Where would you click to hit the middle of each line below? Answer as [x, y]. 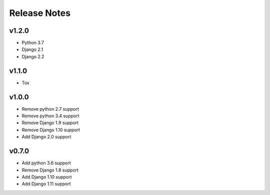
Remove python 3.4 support [50, 116]
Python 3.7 [33, 43]
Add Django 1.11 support [46, 184]
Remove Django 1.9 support [50, 123]
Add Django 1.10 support [47, 177]
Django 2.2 [33, 56]
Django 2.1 [32, 49]
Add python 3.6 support [46, 163]
